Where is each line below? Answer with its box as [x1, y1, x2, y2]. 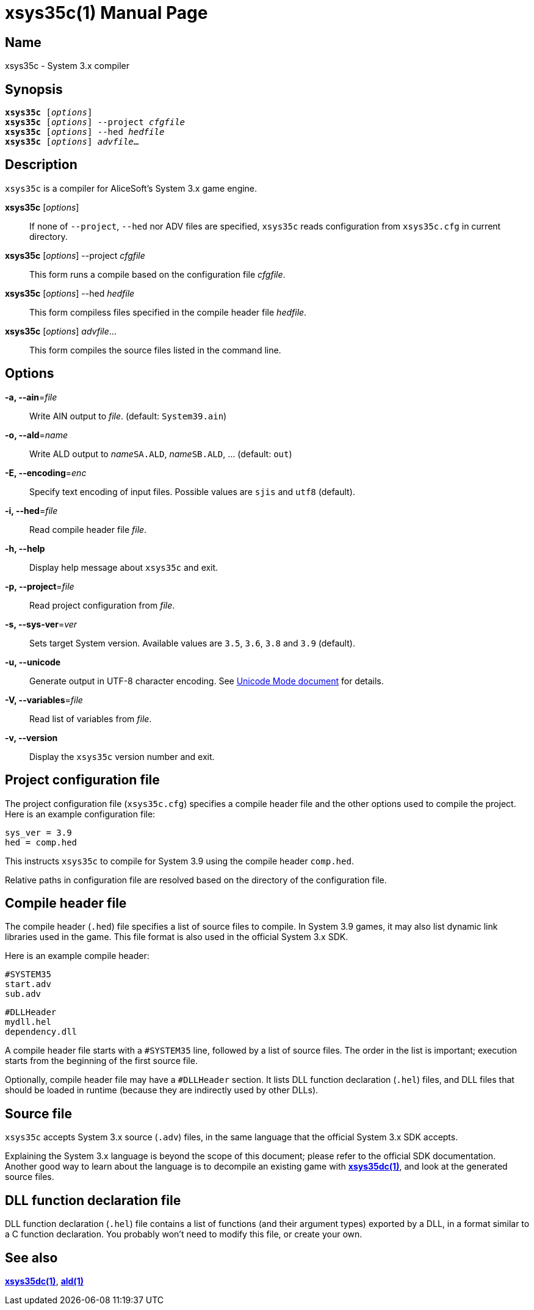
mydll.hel [5, 1017, 51, 1027]
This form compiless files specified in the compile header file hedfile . [29, 306, 307, 317]
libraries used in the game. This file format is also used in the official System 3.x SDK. [5, 932, 348, 943]
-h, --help [5, 543, 45, 554]
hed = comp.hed [5, 837, 78, 847]
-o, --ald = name [5, 429, 68, 440]
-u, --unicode [5, 656, 61, 667]
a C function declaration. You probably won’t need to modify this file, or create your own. [5, 1229, 363, 1240]
